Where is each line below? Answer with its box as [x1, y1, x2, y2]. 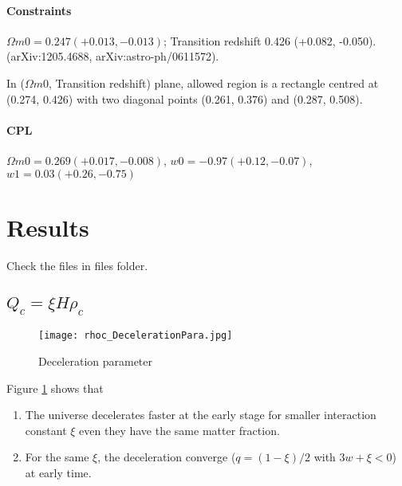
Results [6, 210, 89, 243]
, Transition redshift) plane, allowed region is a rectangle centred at [49, 74, 379, 91]
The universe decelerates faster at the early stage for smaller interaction [25, 406, 376, 423]
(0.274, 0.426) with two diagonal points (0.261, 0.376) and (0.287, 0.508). [6, 90, 363, 107]
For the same [25, 449, 89, 465]
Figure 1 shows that [6, 379, 104, 396]
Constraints [6, 2, 72, 18]
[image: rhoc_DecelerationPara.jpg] [38, 330, 233, 342]
